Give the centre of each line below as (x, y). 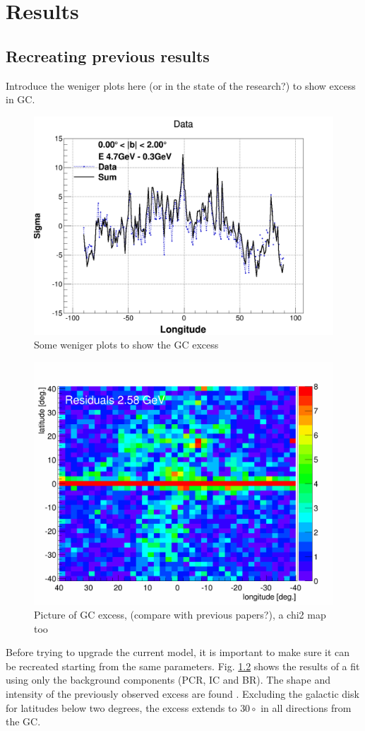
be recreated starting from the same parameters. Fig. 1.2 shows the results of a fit (183, 666)
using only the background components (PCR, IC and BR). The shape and (168, 680)
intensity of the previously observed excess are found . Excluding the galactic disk (182, 694)
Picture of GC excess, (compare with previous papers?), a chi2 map (180, 615)
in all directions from (306, 707)
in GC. (20, 99)
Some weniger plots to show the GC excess (126, 345)
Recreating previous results (108, 55)
